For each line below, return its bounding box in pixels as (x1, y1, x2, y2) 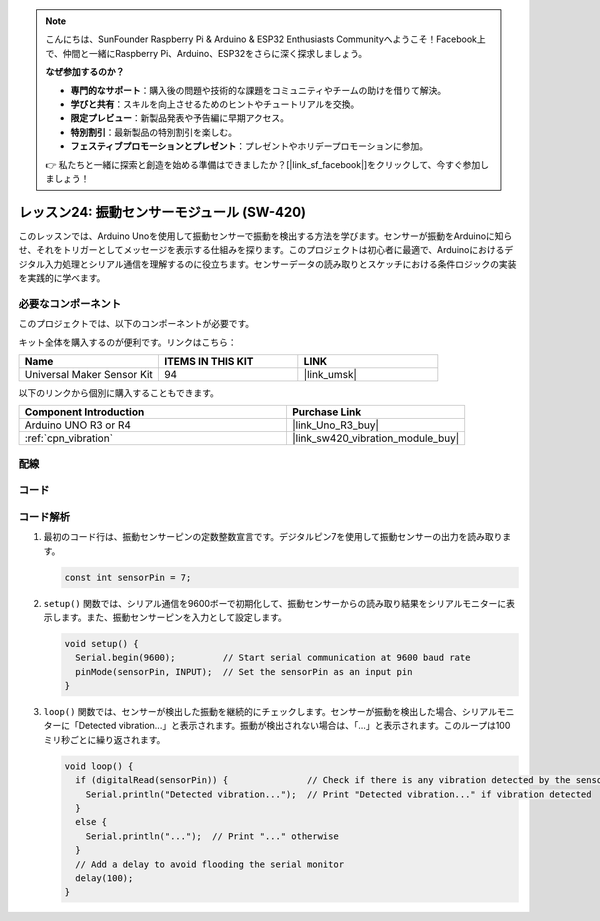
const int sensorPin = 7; (64, 571, 192, 583)
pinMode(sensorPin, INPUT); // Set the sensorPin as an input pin (75, 666, 413, 677)
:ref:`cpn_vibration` (24, 431, 114, 445)
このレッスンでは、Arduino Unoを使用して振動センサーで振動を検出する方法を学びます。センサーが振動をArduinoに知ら (18, 230, 513, 242)
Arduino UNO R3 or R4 (24, 418, 132, 432)
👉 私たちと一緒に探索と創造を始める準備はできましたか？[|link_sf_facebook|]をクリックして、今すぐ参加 (45, 158, 481, 170)
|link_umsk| (303, 367, 357, 381)
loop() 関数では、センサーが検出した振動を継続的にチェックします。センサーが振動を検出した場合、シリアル (43, 706, 497, 718)
